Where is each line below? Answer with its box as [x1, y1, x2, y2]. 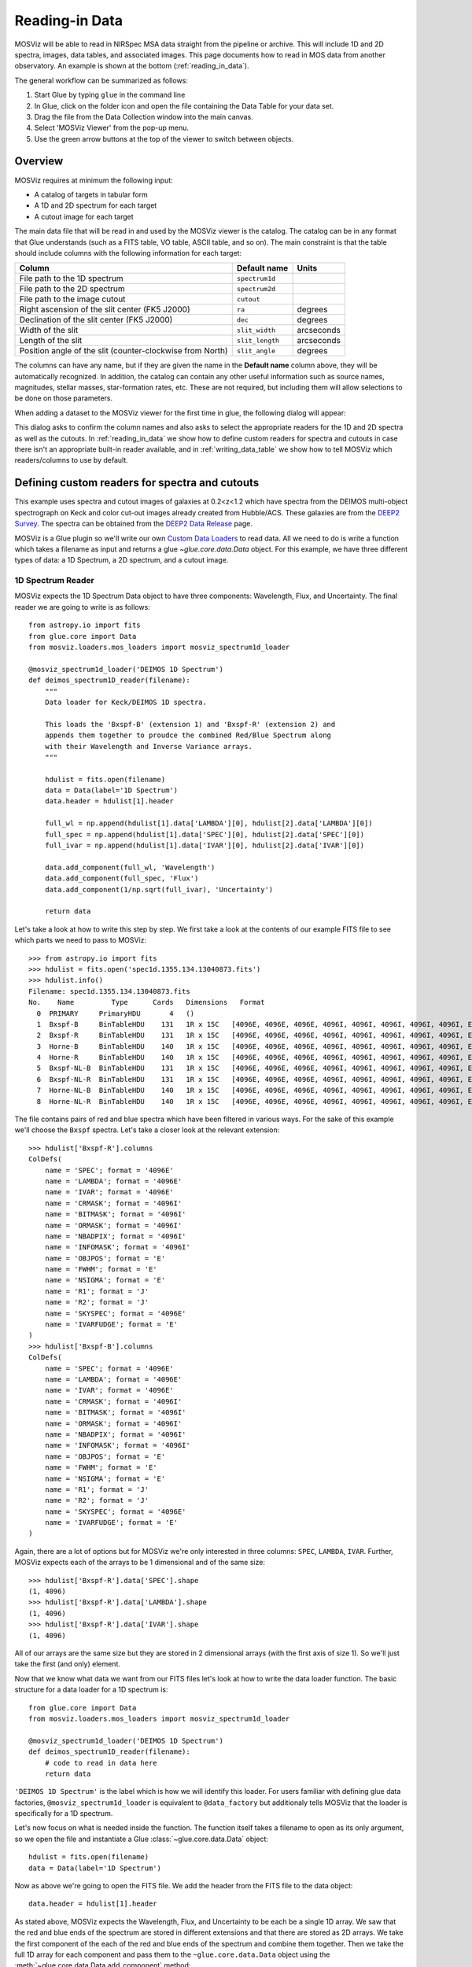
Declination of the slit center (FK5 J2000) [19, 315, 173, 326]
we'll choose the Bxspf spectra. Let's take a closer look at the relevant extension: [14, 1125, 280, 1135]
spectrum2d [236, 284, 276, 293]
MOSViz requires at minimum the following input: [14, 175, 173, 185]
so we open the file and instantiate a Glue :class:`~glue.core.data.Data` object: [14, 1834, 269, 1843]
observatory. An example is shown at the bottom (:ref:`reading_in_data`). [14, 61, 249, 71]
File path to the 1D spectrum [19, 273, 124, 284]
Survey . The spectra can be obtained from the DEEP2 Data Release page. [14, 519, 253, 529]
